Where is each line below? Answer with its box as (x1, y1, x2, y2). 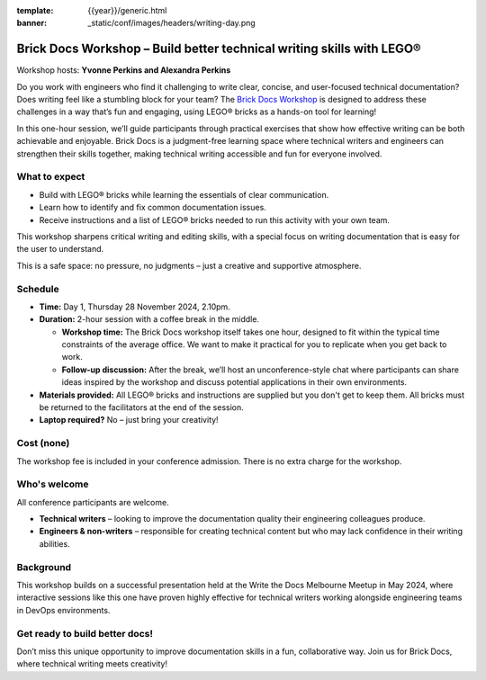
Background (16, 560, 72, 573)
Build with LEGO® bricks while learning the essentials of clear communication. (39, 189, 329, 200)
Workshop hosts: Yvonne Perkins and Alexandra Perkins (16, 65, 231, 76)
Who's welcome (16, 478, 89, 490)
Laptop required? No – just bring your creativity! (39, 415, 220, 425)
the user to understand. (16, 244, 104, 255)
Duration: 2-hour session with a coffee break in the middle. (39, 314, 260, 325)
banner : (16, 18, 48, 29)
